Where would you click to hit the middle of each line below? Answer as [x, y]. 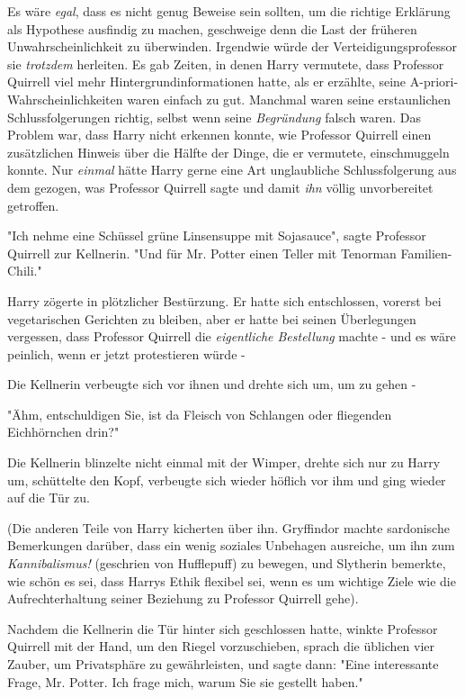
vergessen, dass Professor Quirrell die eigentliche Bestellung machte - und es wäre [232, 336]
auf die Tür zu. [49, 498]
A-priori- [434, 81]
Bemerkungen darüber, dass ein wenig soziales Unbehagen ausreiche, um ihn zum [231, 545]
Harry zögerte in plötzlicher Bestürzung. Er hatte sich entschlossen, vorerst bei [224, 300]
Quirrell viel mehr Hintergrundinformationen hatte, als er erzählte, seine [207, 81]
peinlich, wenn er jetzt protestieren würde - [126, 353]
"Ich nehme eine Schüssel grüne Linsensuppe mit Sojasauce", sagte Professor [217, 235]
